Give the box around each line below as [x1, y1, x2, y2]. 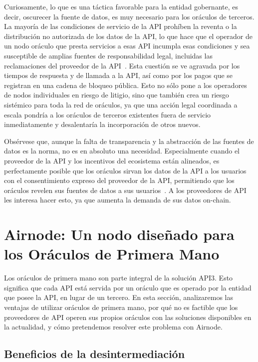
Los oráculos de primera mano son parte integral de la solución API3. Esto [4, 272, 233, 283]
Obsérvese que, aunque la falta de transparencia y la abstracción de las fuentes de [4, 135, 254, 146]
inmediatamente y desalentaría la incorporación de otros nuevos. [4, 119, 201, 129]
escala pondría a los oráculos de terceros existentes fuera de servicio [4, 109, 211, 119]
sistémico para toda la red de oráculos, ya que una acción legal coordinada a [4, 99, 238, 109]
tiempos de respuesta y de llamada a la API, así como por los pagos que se [4, 70, 233, 80]
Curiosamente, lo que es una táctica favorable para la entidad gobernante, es [4, 1, 238, 11]
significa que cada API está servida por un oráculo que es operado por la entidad [4, 282, 252, 292]
